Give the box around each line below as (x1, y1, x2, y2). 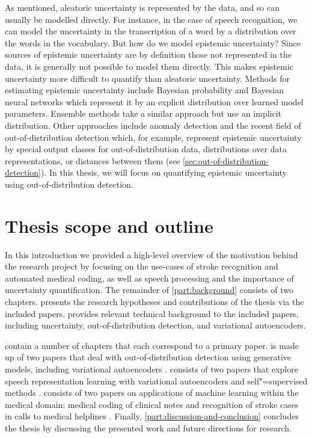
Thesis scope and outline (5, 213, 213, 238)
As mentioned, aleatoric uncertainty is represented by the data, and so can (5, 1, 280, 13)
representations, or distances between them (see (5, 154, 180, 167)
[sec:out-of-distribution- (183, 154, 269, 167)
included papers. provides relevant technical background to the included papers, (5, 307, 299, 319)
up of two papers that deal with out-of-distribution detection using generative (5, 351, 291, 363)
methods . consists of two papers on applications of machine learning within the (5, 386, 299, 399)
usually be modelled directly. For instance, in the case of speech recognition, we (5, 13, 298, 25)
